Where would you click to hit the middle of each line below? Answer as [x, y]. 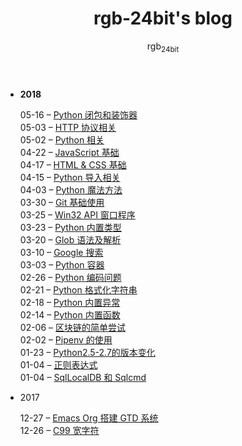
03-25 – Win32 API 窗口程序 [77, 214]
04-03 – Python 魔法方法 [71, 189]
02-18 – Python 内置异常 [70, 302]
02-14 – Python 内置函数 [70, 314]
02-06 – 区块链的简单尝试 [72, 327]
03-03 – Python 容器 [62, 264]
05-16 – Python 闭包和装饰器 [78, 114]
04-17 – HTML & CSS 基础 [73, 164]
